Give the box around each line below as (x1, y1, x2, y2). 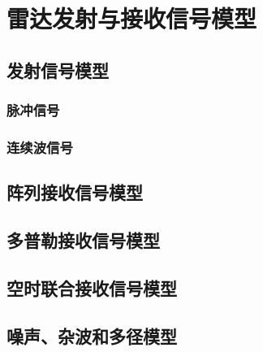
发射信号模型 (6, 57, 109, 82)
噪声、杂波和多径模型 (6, 323, 177, 348)
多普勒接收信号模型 (6, 228, 160, 253)
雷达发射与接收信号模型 (6, 2, 257, 35)
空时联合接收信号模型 (6, 275, 177, 300)
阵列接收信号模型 (6, 180, 143, 205)
